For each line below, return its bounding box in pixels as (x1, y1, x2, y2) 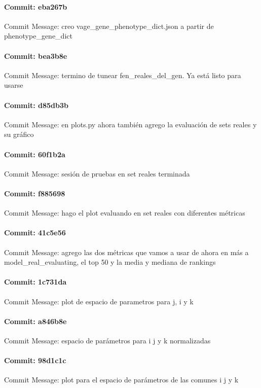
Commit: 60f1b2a (4, 149, 65, 159)
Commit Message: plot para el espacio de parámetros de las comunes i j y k (4, 374, 239, 385)
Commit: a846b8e (4, 315, 67, 326)
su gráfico (4, 129, 34, 139)
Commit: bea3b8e (4, 50, 67, 61)
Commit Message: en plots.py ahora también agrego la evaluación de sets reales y (4, 119, 257, 129)
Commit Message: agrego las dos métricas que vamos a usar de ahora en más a (4, 246, 249, 257)
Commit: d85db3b (4, 99, 68, 110)
